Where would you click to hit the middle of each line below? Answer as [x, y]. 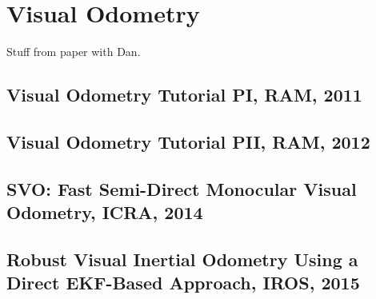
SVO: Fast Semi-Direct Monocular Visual [182, 188]
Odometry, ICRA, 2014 [105, 212]
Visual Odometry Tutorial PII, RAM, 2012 [188, 141]
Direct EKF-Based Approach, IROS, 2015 [183, 283]
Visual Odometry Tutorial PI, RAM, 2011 [184, 95]
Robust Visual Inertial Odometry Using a [182, 259]
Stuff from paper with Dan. [74, 52]
